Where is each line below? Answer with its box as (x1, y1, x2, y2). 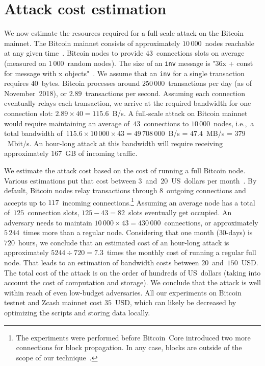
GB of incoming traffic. (65, 148, 138, 158)
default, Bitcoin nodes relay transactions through (4, 185, 157, 196)
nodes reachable (205, 37, 254, 48)
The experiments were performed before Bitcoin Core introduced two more (16, 332, 251, 342)
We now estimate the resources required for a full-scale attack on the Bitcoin (4, 28, 244, 38)
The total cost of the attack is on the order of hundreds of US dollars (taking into (4, 267, 261, 278)
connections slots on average (156, 48, 245, 58)
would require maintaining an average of (4, 118, 130, 128)
